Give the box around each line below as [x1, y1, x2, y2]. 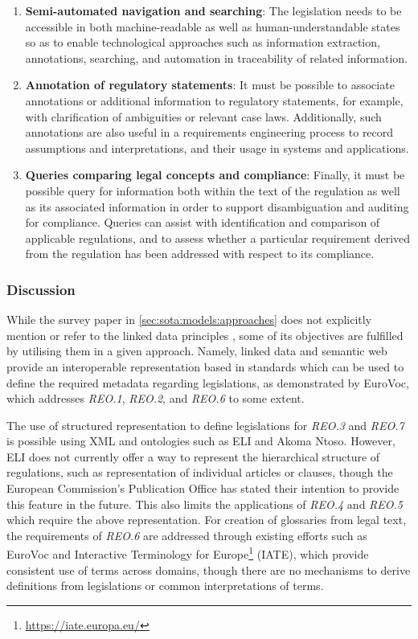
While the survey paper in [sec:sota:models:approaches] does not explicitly [6, 311, 372, 328]
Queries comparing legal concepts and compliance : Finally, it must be [25, 166, 405, 183]
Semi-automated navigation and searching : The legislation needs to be [25, 2, 402, 18]
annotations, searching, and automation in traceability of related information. [25, 49, 408, 66]
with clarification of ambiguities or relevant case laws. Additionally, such [25, 108, 382, 125]
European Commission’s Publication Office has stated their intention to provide [6, 480, 400, 497]
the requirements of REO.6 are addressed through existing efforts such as [6, 526, 367, 543]
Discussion [6, 279, 76, 299]
